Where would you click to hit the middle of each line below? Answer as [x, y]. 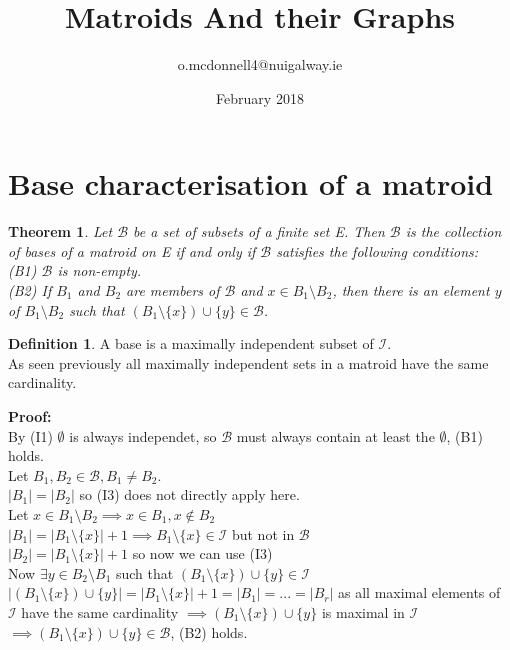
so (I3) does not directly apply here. [189, 494]
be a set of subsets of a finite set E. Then [259, 231]
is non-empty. [99, 270]
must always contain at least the [335, 435]
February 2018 [260, 97]
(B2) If [30, 290]
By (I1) [30, 435]
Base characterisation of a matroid [251, 183]
